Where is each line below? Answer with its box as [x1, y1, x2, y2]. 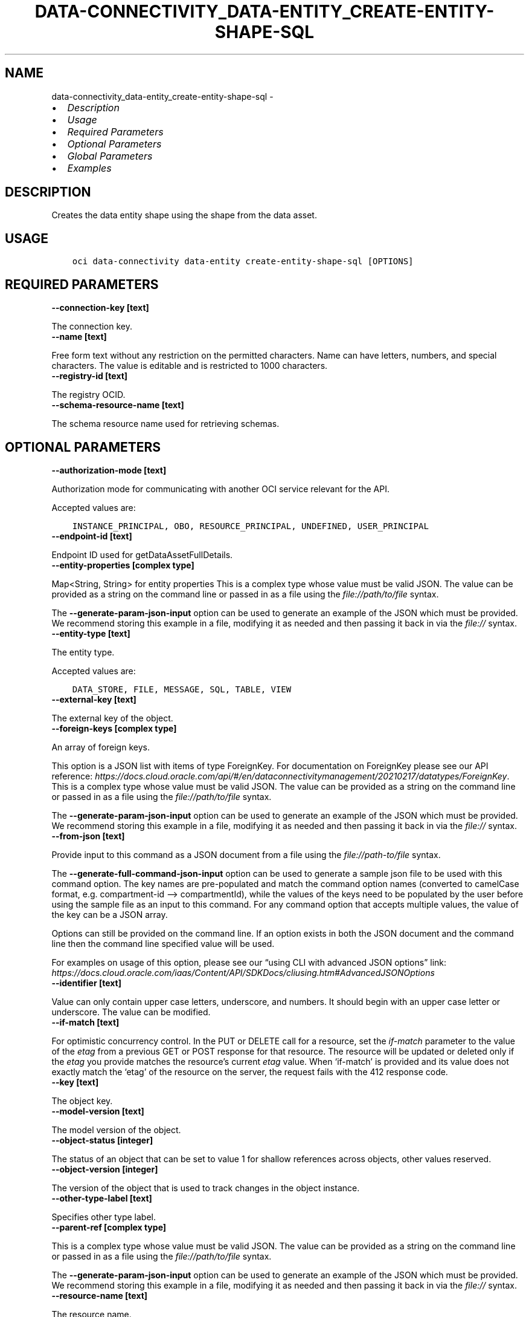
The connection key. [51, 321, 133, 332]
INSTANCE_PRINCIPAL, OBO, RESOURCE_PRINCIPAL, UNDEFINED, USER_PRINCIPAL [72, 521, 429, 531]
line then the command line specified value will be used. [51, 938, 275, 949]
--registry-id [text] [51, 371, 128, 382]
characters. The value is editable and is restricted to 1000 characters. [51, 360, 328, 371]
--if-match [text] [51, 1016, 120, 1027]
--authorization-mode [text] [51, 464, 167, 475]
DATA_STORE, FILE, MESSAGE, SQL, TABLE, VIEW [72, 684, 292, 694]
